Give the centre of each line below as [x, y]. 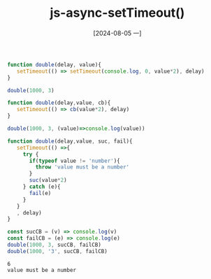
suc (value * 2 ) [48, 180]
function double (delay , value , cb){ [59, 103]
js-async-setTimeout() [117, 13]
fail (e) [40, 193]
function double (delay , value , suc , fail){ [70, 141]
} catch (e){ [42, 187]
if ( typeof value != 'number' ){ [74, 161]
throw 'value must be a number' [82, 167]
